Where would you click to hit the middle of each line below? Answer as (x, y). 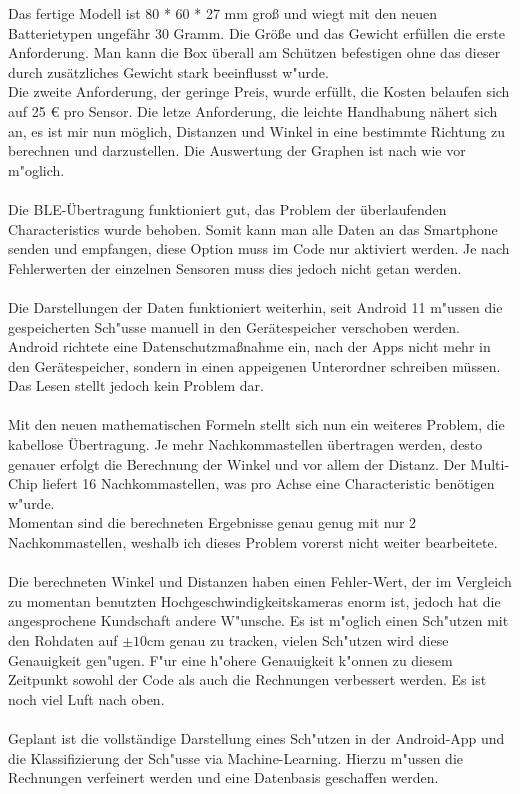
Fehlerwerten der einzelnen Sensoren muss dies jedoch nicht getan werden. (235, 267)
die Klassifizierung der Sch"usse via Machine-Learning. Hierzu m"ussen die (235, 757)
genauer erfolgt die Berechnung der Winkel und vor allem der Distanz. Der (237, 463)
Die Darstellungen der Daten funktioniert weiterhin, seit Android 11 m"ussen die (255, 306)
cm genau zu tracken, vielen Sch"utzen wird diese (298, 640)
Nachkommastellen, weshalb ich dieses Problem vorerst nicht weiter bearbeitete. (253, 542)
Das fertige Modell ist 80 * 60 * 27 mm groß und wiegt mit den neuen (222, 13)
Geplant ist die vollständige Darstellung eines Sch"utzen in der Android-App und (256, 737)
